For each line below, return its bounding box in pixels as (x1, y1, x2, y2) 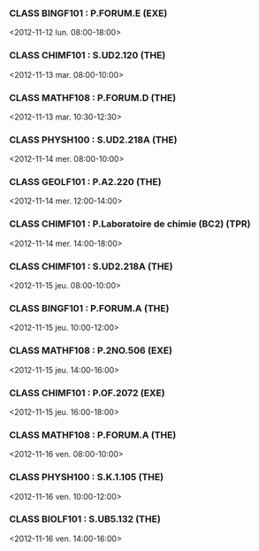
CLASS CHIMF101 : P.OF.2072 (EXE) (9, 386, 165, 399)
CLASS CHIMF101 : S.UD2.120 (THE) (9, 50, 166, 62)
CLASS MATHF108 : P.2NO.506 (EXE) (9, 344, 172, 356)
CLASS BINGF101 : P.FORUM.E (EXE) (9, 7, 168, 19)
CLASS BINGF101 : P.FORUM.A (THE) (9, 302, 170, 314)
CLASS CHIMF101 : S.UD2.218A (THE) (9, 260, 173, 272)
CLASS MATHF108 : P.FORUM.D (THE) (9, 91, 177, 103)
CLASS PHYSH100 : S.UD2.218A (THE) (9, 134, 178, 146)
